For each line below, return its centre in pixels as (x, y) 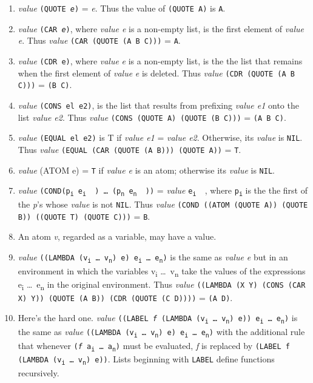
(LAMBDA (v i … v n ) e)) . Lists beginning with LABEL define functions (146, 360)
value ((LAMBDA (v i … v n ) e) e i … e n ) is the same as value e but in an (153, 257)
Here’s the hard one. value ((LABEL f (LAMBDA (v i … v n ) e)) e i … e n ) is (158, 318)
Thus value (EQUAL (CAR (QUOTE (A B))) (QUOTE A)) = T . (130, 149)
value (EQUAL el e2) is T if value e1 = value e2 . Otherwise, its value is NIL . (160, 137)
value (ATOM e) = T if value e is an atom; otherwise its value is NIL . (146, 170)
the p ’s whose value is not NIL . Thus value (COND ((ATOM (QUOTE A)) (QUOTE (163, 204)
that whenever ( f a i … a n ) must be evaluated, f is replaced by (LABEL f (154, 346)
